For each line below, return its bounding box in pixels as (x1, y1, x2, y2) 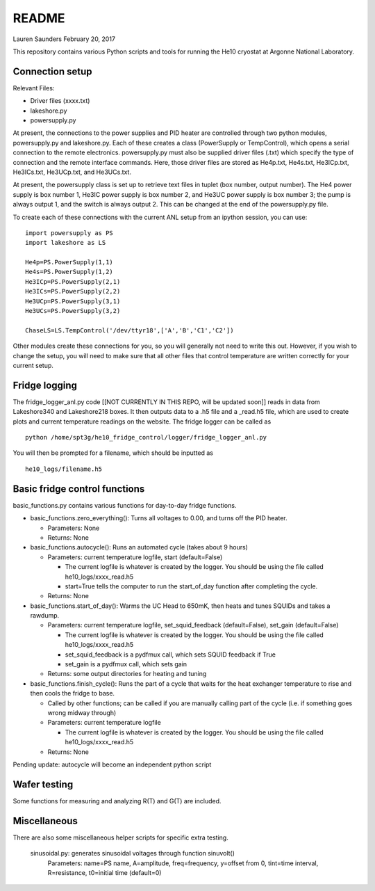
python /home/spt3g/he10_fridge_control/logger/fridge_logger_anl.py (25, 433, 267, 442)
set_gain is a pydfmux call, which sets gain (65, 660, 187, 668)
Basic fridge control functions (12, 483, 145, 495)
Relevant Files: (12, 83, 55, 92)
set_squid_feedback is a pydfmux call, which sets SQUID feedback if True (65, 650, 276, 659)
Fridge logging (12, 379, 78, 391)
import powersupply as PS (25, 229, 114, 236)
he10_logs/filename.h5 (25, 465, 103, 473)
